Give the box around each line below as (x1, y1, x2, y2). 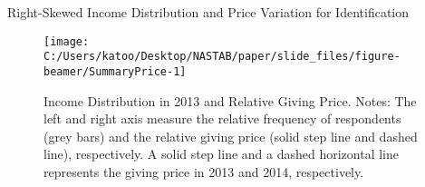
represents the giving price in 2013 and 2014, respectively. (43, 162, 364, 181)
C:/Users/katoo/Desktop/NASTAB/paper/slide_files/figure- (43, 50, 401, 64)
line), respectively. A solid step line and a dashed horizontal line (43, 144, 400, 163)
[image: (43, 34, 90, 48)
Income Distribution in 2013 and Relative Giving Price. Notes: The (43, 91, 417, 110)
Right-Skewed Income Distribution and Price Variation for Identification (7, 3, 410, 21)
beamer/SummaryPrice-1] (43, 64, 187, 78)
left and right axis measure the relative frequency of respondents (43, 109, 401, 128)
